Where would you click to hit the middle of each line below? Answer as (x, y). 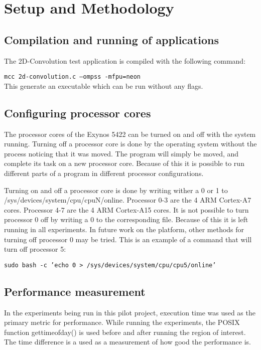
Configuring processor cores (78, 113)
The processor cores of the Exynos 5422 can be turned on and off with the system (130, 134)
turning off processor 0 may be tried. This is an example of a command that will (128, 239)
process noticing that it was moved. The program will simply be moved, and (121, 153)
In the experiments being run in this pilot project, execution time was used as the (130, 312)
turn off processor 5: (35, 249)
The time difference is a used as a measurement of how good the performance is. (128, 342)
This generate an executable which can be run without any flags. (104, 85)
